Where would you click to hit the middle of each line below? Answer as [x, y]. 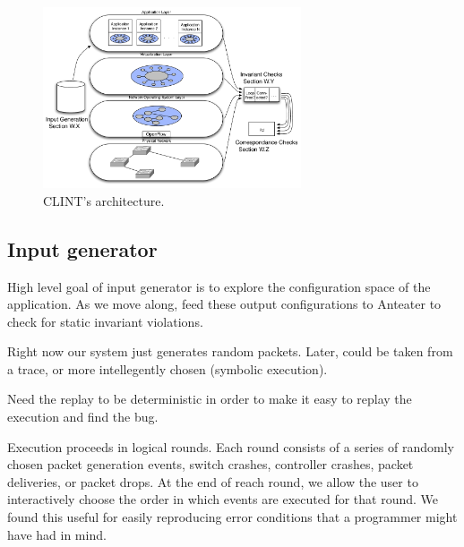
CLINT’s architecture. [104, 200]
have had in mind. [57, 534]
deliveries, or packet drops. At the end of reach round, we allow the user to [213, 481]
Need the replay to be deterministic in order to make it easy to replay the [210, 399]
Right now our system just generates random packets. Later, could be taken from [230, 351]
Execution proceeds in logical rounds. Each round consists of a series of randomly [231, 446]
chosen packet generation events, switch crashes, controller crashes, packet [211, 464]
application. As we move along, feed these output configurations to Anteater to [224, 304]
